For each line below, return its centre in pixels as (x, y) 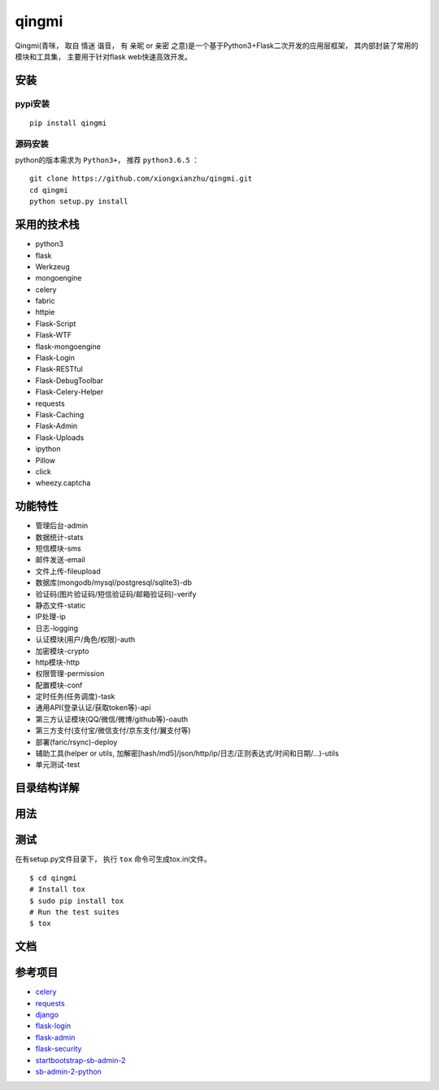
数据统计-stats (60, 537)
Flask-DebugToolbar (70, 380)
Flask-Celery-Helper (70, 392)
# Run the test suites (75, 912)
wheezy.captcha (63, 483)
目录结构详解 (47, 788)
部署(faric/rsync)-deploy (76, 742)
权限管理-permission (70, 674)
